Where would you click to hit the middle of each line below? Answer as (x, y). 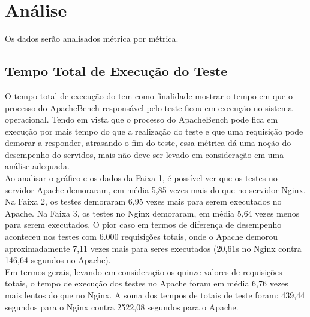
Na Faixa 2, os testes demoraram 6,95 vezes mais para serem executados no (143, 201)
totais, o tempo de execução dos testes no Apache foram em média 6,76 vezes (147, 283)
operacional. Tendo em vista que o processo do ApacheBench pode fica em (142, 119)
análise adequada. (37, 166)
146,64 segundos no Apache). (58, 260)
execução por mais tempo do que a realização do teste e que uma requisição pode (154, 131)
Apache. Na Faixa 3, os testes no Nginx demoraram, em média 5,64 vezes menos (152, 213)
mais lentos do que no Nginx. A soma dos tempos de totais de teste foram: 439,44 (155, 295)
